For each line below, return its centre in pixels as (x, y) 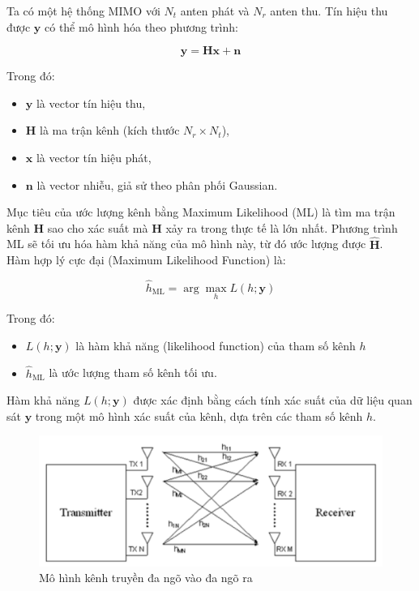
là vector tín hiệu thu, (91, 103)
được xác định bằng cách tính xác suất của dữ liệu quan (273, 400)
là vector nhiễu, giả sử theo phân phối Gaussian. (157, 184)
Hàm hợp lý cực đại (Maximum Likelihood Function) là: (146, 260)
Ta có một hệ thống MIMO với (83, 11)
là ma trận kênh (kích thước (110, 130)
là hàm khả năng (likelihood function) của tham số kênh (216, 345)
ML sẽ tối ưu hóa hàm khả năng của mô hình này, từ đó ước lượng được (186, 244)
